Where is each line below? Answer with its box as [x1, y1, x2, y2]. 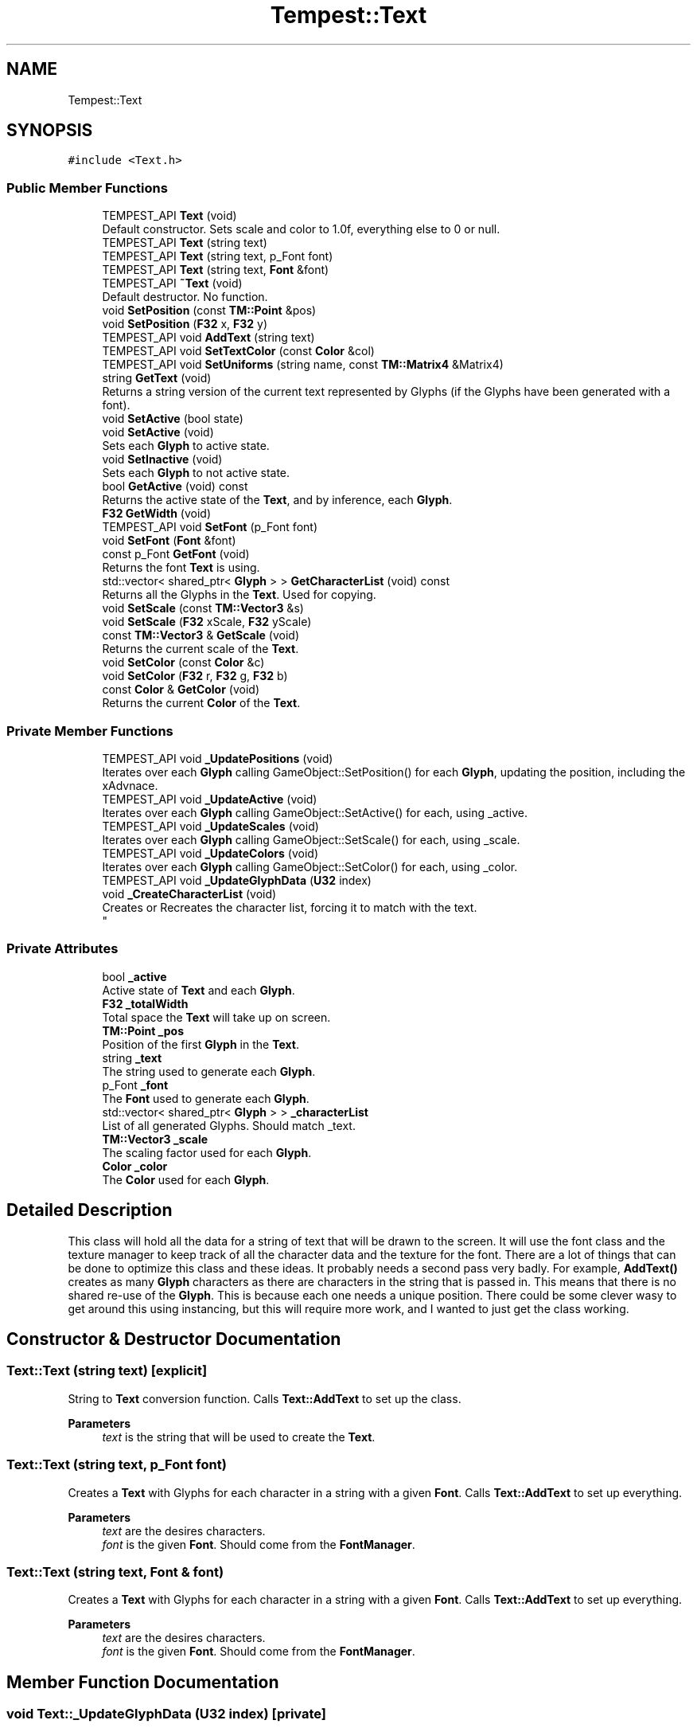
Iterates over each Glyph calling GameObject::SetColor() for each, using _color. [102, 859, 518, 874]
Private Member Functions [6, 722, 173, 739]
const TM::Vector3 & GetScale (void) [102, 628, 299, 643]
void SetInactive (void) [102, 452, 223, 467]
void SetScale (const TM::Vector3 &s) [102, 601, 304, 616]
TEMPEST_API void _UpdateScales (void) [102, 819, 319, 833]
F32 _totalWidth [102, 996, 189, 1011]
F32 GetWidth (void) [102, 506, 212, 521]
